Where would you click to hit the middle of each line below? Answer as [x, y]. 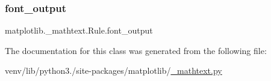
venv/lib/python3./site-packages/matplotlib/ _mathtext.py [114, 70]
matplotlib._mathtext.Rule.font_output [79, 30]
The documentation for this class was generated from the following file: [136, 50]
